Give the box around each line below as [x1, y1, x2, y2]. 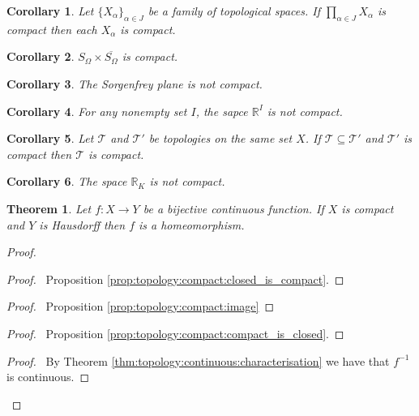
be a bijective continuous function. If [143, 199, 324, 217]
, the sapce [195, 102, 248, 119]
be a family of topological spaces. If [148, 2, 320, 19]
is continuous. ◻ [6, 368, 90, 385]
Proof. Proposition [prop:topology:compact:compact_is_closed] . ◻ [6, 324, 344, 341]
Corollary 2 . [6, 48, 75, 65]
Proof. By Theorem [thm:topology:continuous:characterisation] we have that [6, 352, 390, 369]
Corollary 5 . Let [6, 130, 94, 147]
